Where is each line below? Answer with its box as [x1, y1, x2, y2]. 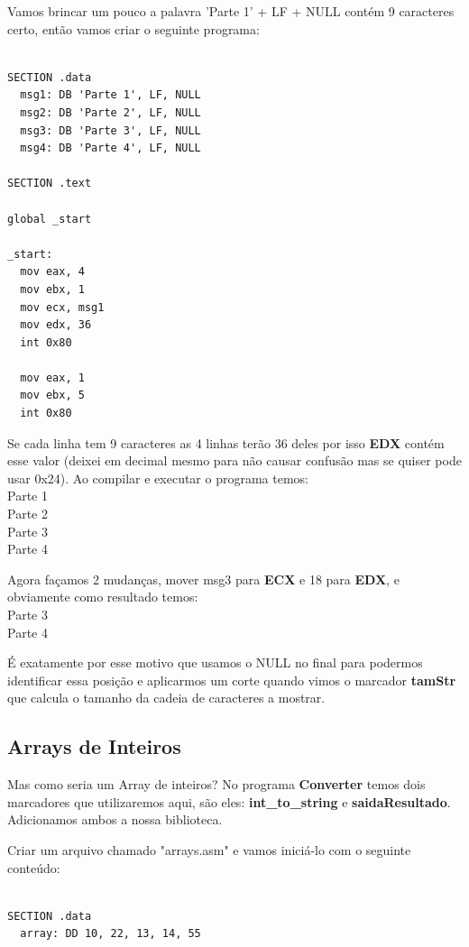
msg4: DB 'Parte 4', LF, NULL [20, 142, 201, 155]
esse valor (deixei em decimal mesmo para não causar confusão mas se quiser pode [7, 451, 462, 470]
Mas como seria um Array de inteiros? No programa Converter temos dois [7, 775, 426, 794]
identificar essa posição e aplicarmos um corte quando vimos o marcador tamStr [7, 670, 456, 689]
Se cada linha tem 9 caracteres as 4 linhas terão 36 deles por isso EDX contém [7, 433, 445, 452]
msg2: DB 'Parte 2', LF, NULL [20, 106, 201, 119]
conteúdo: [7, 858, 60, 877]
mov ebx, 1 [20, 282, 85, 296]
